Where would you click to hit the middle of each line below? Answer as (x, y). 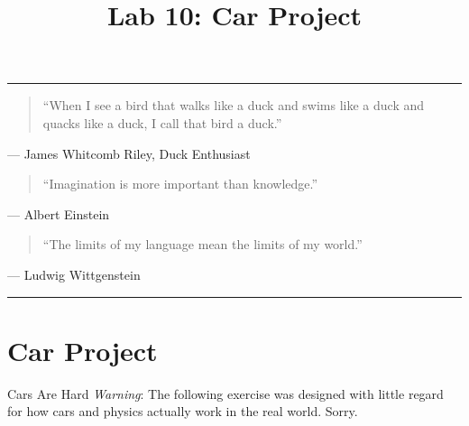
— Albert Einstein (59, 213)
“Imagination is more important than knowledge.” (180, 184)
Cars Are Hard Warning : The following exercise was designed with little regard (225, 393)
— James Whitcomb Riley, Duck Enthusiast (129, 153)
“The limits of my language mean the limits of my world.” (202, 244)
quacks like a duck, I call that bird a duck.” (162, 122)
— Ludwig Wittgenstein (74, 274)
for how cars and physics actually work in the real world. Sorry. (183, 411)
